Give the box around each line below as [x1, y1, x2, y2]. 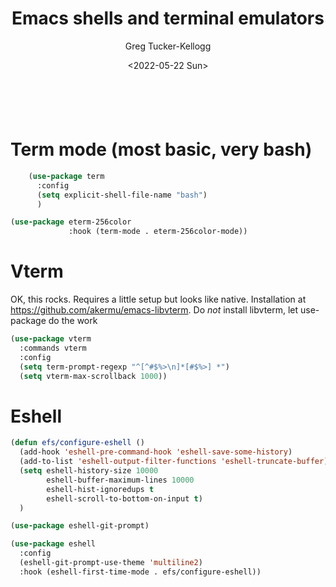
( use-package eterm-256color [10, 217, 132, 227]
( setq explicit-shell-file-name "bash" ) [36, 190, 208, 200]
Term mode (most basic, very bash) [10, 138, 313, 161]
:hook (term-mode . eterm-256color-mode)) [68, 227, 248, 237]
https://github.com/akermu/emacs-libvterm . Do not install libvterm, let [10, 304, 299, 316]
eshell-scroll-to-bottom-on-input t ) [46, 493, 203, 504]
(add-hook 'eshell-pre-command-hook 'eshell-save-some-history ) [19, 447, 293, 457]
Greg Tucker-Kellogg [124, 40, 212, 52]
